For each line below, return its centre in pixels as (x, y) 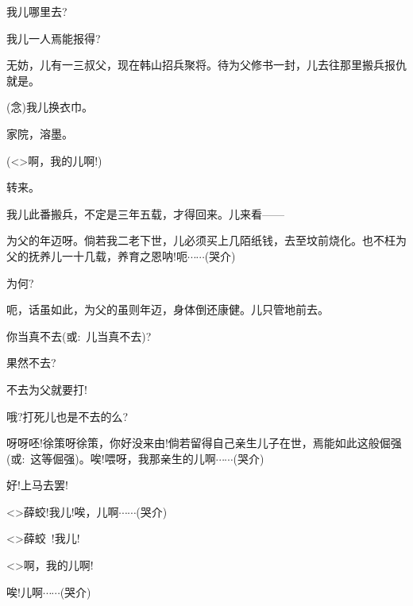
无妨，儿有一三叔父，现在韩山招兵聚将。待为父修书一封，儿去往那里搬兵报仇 (206, 65)
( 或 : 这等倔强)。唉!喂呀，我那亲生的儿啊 (111, 458)
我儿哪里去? (37, 11)
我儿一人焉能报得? (54, 38)
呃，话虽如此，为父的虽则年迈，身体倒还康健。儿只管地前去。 (168, 309)
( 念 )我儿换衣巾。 (50, 107)
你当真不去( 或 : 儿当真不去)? (79, 336)
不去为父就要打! (47, 389)
